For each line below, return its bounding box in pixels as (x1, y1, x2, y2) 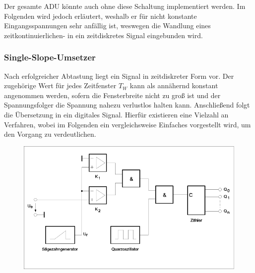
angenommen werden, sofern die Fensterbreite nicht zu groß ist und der (4, 90, 221, 100)
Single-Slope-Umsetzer (4, 51, 96, 63)
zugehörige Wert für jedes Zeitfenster (4, 80, 117, 91)
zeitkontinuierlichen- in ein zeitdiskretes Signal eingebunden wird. (4, 30, 203, 40)
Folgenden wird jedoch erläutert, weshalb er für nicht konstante (4, 10, 197, 21)
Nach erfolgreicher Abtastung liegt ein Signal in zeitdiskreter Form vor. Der (4, 70, 234, 81)
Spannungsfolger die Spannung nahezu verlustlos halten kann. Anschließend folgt (4, 100, 250, 110)
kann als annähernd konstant (129, 80, 218, 91)
